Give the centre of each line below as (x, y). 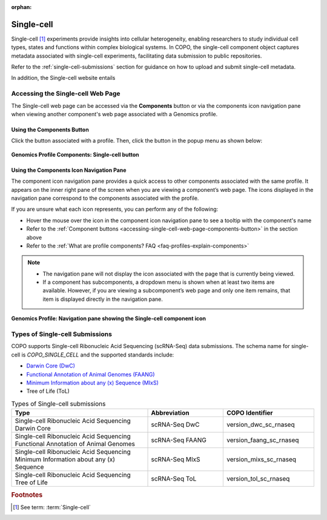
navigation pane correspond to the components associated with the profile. (105, 198)
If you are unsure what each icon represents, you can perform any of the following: (115, 209)
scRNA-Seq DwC (175, 425)
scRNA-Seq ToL (174, 479)
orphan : (21, 7)
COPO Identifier (250, 413)
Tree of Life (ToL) (48, 391)
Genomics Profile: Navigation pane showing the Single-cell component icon (108, 318)
